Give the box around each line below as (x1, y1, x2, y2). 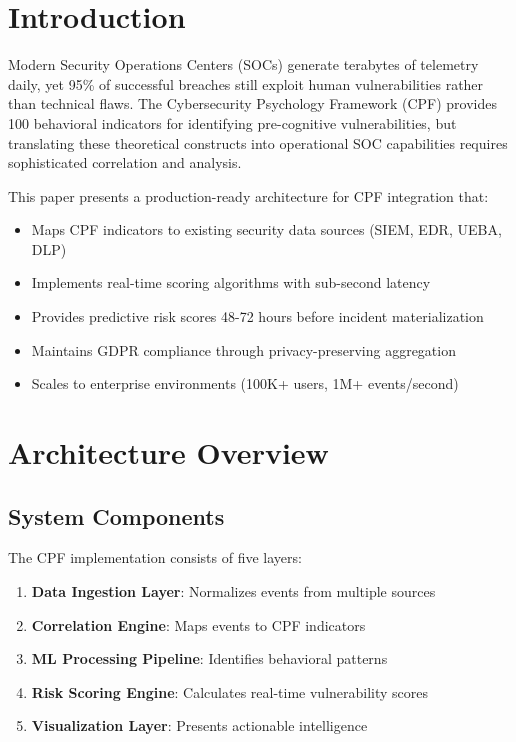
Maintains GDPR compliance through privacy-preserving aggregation (31, 339, 456, 360)
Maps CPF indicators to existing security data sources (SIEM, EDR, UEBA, (31, 219, 502, 240)
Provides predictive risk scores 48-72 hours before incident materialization (31, 306, 484, 327)
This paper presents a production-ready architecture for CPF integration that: (8, 185, 489, 206)
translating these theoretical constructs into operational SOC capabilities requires (8, 132, 508, 153)
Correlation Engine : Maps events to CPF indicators (31, 614, 366, 635)
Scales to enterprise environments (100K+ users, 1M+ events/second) (31, 373, 459, 394)
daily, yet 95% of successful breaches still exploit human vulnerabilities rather (8, 73, 484, 94)
